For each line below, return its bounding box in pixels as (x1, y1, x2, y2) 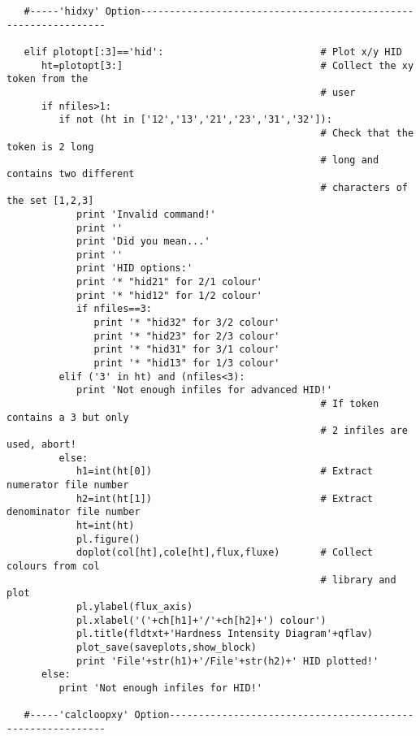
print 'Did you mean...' (76, 236, 210, 248)
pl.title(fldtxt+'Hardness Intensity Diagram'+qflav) (76, 628, 374, 640)
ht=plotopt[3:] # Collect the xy (41, 59, 414, 71)
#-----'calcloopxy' (24, 709, 129, 721)
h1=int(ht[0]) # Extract (76, 465, 374, 478)
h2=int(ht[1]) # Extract (76, 492, 374, 504)
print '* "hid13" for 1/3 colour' (93, 357, 280, 370)
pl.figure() (76, 533, 141, 545)
